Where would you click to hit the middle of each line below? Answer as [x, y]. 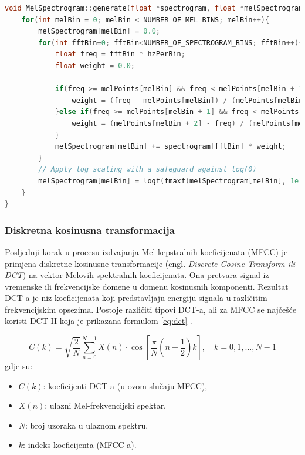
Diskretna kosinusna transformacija [90, 230]
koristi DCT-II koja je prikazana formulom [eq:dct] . [99, 321]
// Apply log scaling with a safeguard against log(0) [148, 170]
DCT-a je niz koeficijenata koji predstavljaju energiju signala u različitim [136, 298]
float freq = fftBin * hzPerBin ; [120, 54]
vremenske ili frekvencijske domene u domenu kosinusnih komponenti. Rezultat [147, 286]
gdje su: [19, 366]
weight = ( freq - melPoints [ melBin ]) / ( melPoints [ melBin [187, 100]
